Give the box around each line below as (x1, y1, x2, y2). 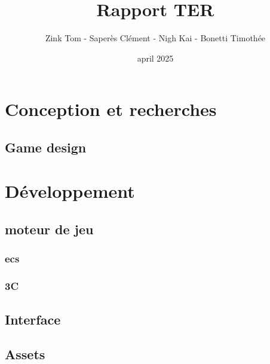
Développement (5, 179, 135, 203)
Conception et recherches (5, 97, 217, 121)
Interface (5, 310, 61, 328)
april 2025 (137, 51, 174, 64)
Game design (5, 137, 87, 156)
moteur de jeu (5, 220, 94, 238)
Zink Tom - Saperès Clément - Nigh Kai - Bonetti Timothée (45, 32, 266, 44)
